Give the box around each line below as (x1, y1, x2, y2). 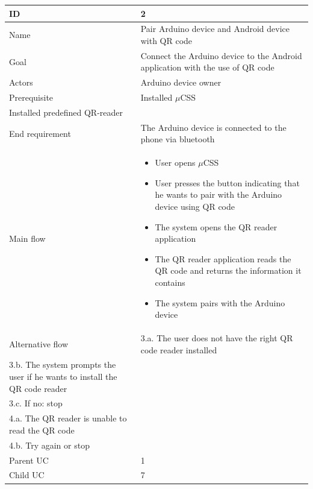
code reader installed (140, 343, 217, 356)
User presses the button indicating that (155, 176, 300, 189)
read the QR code (9, 423, 75, 436)
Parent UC (9, 453, 49, 466)
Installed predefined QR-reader (9, 106, 123, 118)
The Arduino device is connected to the (140, 121, 287, 133)
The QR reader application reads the (155, 252, 291, 265)
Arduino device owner (140, 76, 222, 89)
